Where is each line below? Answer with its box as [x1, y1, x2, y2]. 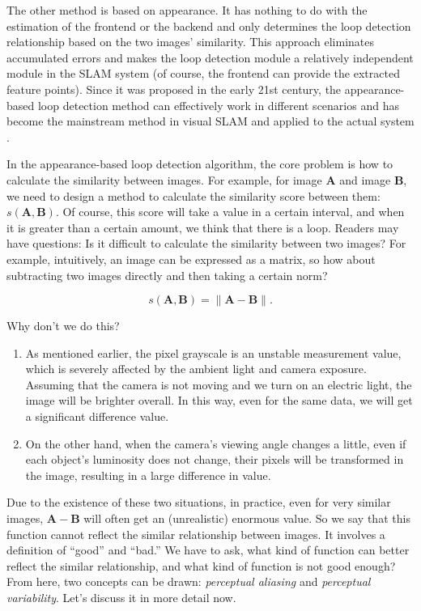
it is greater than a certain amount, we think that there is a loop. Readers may [6, 219, 399, 235]
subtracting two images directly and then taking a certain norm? [6, 266, 328, 283]
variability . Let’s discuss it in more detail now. [6, 589, 236, 605]
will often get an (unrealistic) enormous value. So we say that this [83, 510, 410, 527]
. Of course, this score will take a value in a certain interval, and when [55, 203, 405, 220]
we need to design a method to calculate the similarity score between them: [6, 187, 381, 204]
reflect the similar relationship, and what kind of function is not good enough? [6, 557, 396, 574]
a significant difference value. [25, 408, 169, 425]
